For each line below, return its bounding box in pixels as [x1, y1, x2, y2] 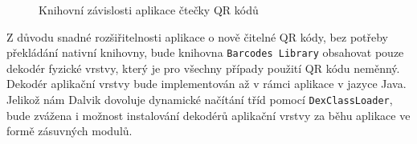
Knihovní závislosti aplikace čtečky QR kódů [39, 2, 259, 18]
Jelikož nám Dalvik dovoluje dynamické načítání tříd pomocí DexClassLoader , [6, 91, 393, 108]
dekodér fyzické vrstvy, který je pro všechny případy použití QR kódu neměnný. [6, 59, 400, 76]
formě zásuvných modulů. [6, 122, 133, 139]
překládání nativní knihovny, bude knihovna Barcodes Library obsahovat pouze [6, 44, 404, 61]
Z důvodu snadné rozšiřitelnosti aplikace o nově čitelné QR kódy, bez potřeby [6, 28, 389, 45]
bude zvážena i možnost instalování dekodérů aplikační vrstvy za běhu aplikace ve [6, 106, 411, 123]
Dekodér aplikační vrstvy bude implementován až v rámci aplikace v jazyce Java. [6, 75, 407, 92]
